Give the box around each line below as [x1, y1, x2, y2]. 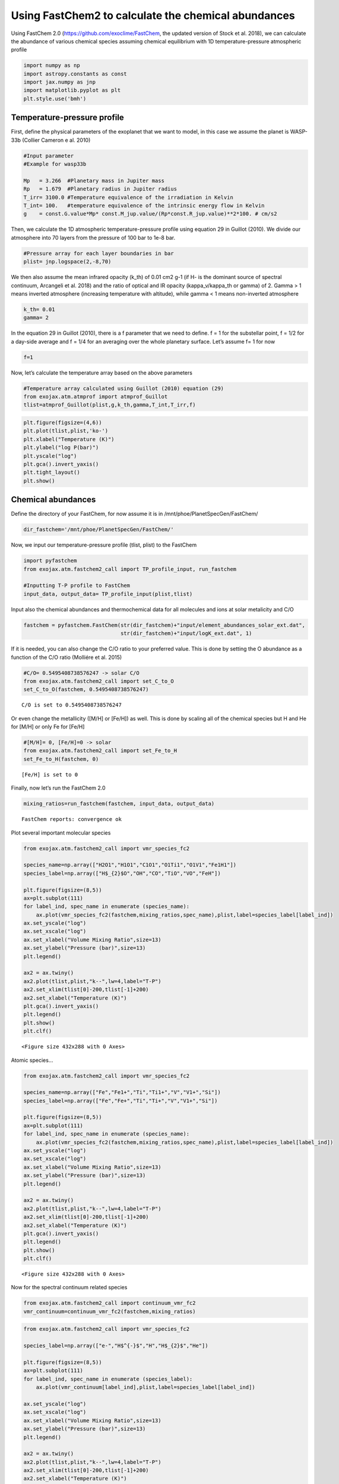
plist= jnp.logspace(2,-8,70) [23, 258, 112, 265]
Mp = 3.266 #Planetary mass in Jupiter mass [23, 177, 164, 184]
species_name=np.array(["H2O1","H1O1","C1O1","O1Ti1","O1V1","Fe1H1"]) [23, 861, 237, 868]
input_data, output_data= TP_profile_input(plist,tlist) [23, 591, 193, 597]
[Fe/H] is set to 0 [21, 771, 78, 778]
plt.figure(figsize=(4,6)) [23, 419, 102, 426]
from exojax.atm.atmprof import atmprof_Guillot [23, 394, 168, 400]
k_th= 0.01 [23, 306, 55, 313]
